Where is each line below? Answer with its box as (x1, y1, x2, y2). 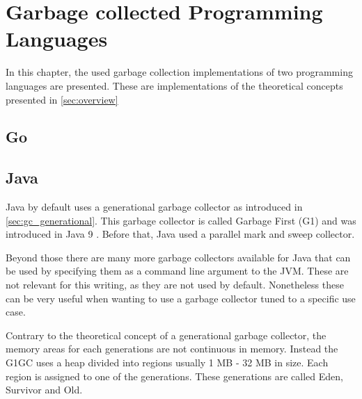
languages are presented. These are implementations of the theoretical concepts (6, 78, 343, 92)
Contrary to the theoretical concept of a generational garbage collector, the (6, 327, 326, 342)
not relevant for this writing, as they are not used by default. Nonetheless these (6, 277, 344, 292)
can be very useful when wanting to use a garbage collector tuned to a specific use (6, 291, 356, 305)
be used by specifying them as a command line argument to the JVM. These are (6, 263, 349, 278)
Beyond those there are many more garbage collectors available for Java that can (6, 250, 351, 264)
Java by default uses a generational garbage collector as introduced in (6, 199, 303, 214)
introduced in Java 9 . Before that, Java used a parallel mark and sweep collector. (6, 227, 355, 241)
